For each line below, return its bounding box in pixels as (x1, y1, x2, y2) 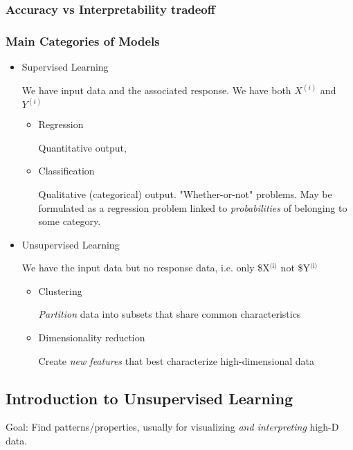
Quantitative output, (38, 140, 127, 154)
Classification (38, 163, 95, 178)
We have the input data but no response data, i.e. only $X (21, 260, 270, 275)
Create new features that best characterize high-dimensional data (38, 353, 314, 368)
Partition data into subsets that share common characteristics (38, 307, 301, 321)
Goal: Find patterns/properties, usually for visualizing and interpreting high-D (6, 420, 339, 434)
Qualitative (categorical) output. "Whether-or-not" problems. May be (38, 186, 332, 201)
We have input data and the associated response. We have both (21, 83, 291, 98)
